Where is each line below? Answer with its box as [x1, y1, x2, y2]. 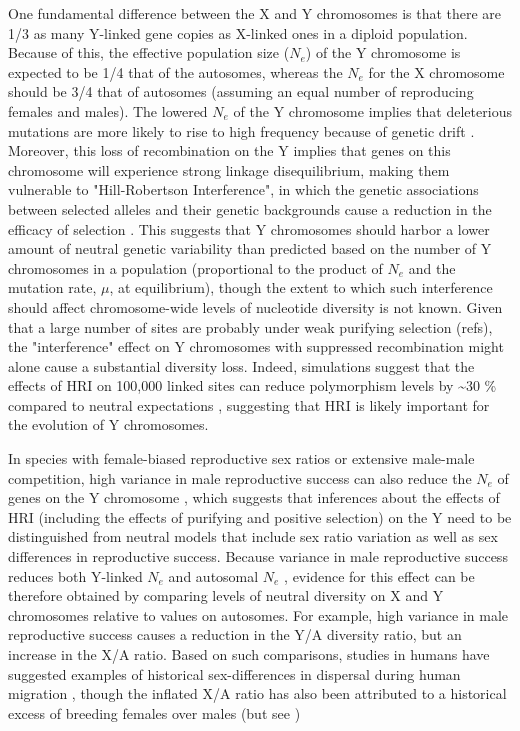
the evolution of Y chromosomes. [8, 414, 209, 435]
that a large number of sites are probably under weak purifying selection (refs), [8, 316, 493, 337]
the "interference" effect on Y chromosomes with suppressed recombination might [8, 336, 504, 357]
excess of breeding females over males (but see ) [8, 702, 301, 723]
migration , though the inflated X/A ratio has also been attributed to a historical [8, 683, 507, 704]
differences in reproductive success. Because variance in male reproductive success [8, 546, 508, 567]
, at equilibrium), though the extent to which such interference [109, 277, 493, 298]
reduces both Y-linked [8, 565, 143, 586]
